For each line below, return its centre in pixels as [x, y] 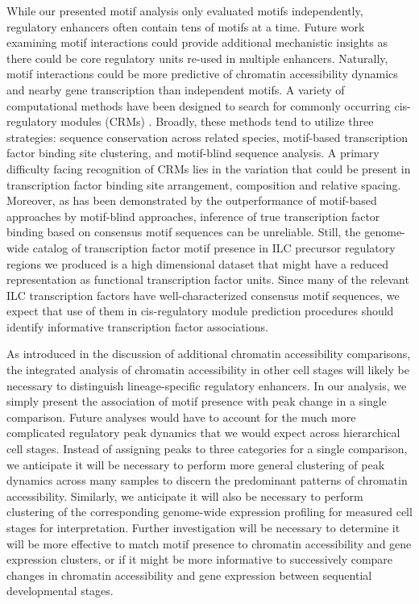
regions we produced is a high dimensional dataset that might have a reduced [198, 263]
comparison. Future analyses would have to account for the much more [181, 417]
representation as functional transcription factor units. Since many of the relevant [208, 279]
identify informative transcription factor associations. [137, 326]
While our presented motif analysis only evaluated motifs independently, [185, 10]
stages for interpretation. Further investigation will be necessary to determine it [203, 527]
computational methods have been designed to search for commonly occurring [199, 105]
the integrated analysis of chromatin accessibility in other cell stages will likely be [208, 370]
